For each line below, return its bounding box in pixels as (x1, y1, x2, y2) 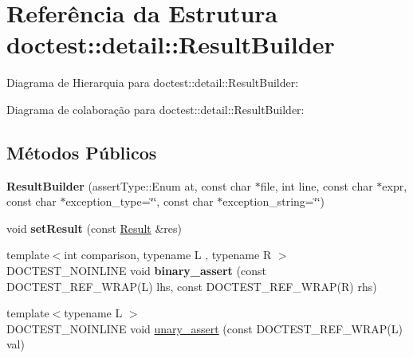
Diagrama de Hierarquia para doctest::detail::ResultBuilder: (6, 74, 299, 91)
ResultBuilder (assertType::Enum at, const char (6, 177, 252, 194)
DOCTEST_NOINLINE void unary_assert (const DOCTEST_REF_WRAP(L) (6, 320, 403, 336)
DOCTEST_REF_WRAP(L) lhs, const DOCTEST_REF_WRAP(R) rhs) (6, 277, 377, 294)
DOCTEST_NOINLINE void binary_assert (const (6, 262, 266, 279)
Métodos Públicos (6, 140, 157, 164)
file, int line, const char (260, 177, 373, 194)
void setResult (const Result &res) (6, 219, 182, 236)
